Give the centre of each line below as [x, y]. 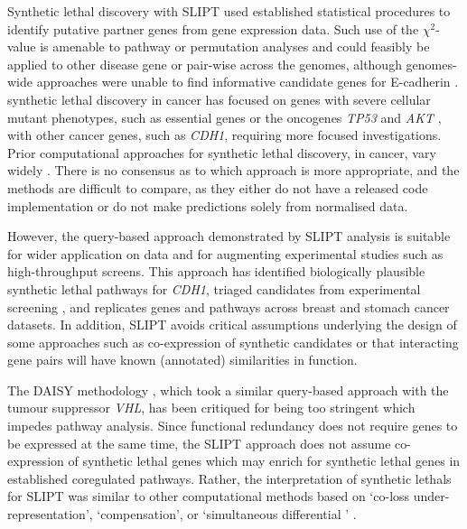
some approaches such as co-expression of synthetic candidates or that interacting [233, 342]
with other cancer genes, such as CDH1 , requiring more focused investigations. [224, 135]
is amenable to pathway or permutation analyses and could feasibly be [235, 46]
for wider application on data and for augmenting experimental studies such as [225, 253]
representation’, [50, 514]
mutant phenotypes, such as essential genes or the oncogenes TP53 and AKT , [224, 117]
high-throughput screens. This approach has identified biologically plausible [216, 271]
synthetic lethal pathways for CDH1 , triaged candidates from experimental [214, 288]
